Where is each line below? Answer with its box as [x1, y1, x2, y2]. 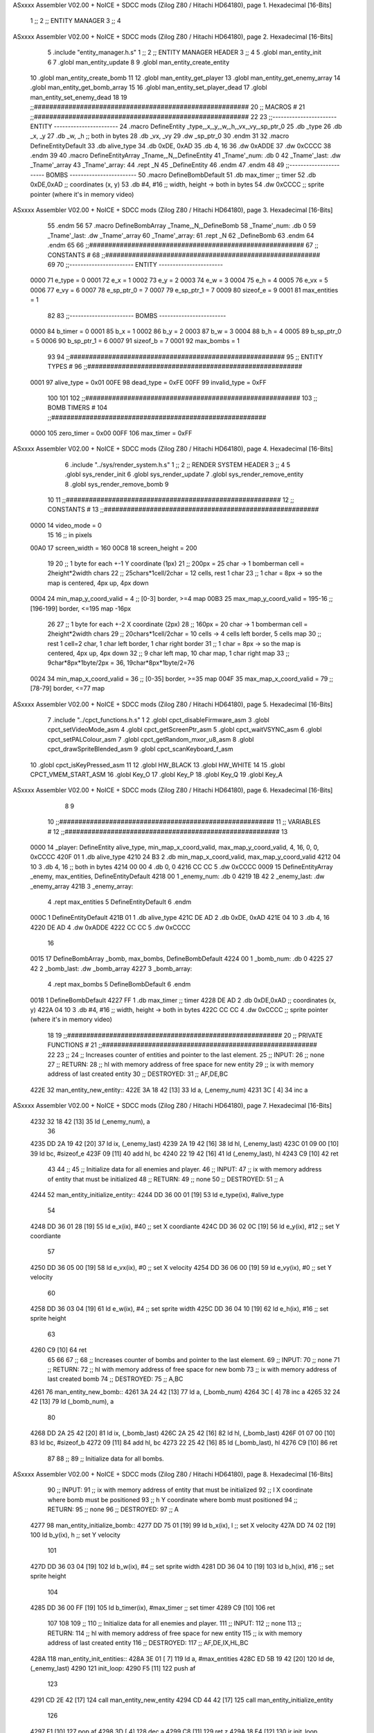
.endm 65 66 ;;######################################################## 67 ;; [47, 241, 319, 250]
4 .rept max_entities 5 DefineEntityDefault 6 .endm [47, 898, 192, 906]
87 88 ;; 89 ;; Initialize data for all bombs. [47, 1454, 164, 1463]
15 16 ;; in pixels [47, 531, 93, 539]
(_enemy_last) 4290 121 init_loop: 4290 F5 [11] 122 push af [30, 1664, 196, 1672]
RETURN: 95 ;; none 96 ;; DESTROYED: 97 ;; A [47, 1505, 179, 1514]
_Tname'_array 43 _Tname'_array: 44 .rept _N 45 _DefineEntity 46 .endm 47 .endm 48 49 [30, 161, 285, 169]
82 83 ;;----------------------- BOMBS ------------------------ [47, 311, 226, 320]
